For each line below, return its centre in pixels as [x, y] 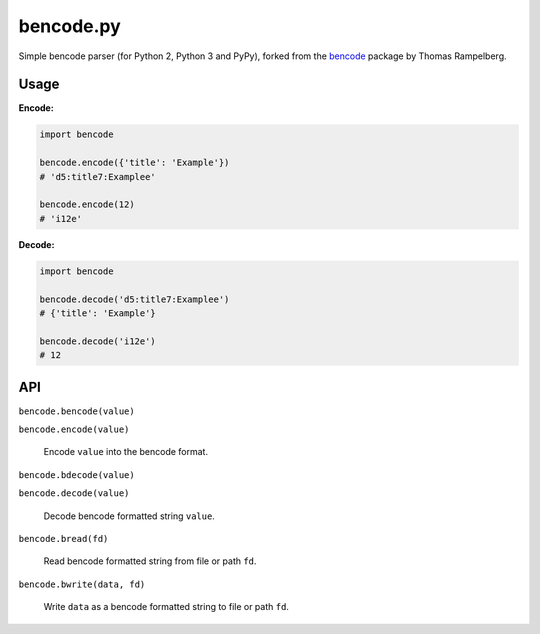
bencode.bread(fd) [63, 538]
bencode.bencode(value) [76, 411]
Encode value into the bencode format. [126, 452]
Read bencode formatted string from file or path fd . [150, 561]
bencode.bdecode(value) [76, 474]
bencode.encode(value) [74, 429]
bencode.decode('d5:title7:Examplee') [134, 299]
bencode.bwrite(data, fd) [82, 584]
